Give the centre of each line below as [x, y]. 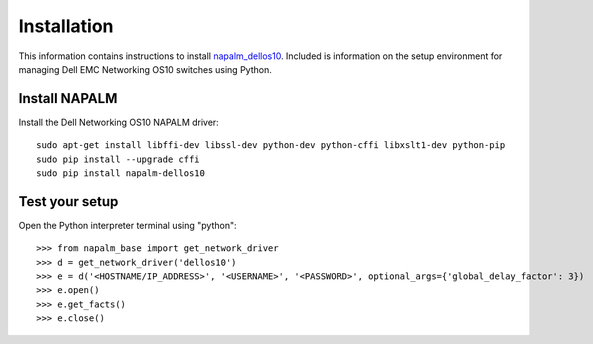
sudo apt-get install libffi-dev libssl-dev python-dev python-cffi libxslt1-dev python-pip [271, 145]
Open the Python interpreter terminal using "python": [127, 225]
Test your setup [68, 201]
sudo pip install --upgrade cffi [118, 159]
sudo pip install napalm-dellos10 [120, 173]
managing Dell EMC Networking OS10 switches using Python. [145, 69]
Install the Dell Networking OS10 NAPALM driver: [118, 122]
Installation [66, 26]
